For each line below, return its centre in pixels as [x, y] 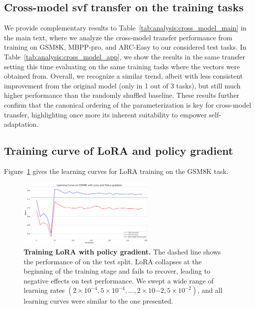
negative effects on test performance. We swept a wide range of [119, 280]
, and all [210, 290]
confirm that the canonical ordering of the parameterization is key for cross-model [128, 104]
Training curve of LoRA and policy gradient [119, 151]
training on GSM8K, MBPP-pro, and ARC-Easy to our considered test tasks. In [125, 47]
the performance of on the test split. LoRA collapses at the [113, 261]
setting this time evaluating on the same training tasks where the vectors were [122, 66]
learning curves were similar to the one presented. [98, 301]
